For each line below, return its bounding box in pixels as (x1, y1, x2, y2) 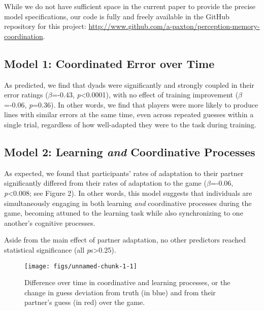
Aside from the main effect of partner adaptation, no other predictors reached (4, 234, 246, 245)
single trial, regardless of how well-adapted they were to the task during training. (4, 119, 256, 129)
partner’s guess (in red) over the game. (24, 297, 145, 307)
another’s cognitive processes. (4, 217, 95, 228)
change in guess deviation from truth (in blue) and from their (24, 287, 216, 297)
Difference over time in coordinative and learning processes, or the (24, 277, 230, 288)
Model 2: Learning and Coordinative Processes (4, 144, 255, 159)
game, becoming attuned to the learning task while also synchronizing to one (4, 208, 243, 218)
